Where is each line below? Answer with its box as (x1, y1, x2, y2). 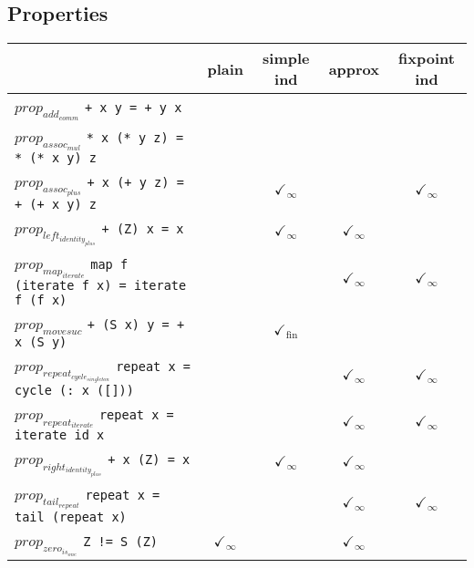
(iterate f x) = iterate (15, 278, 187, 294)
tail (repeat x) (15, 509, 127, 524)
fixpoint (398, 47, 455, 69)
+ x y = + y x (84, 100, 182, 116)
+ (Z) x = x (101, 222, 184, 237)
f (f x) (15, 293, 67, 308)
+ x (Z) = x (108, 452, 191, 468)
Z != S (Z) (83, 533, 158, 549)
